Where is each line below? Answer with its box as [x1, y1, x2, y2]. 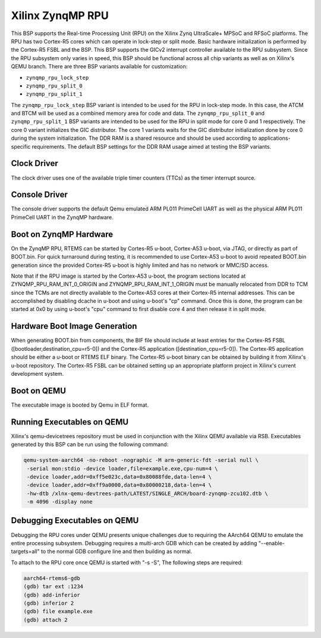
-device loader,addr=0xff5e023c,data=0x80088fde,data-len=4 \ [27, 473, 212, 480]
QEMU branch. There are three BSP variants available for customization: [11, 63, 188, 70]
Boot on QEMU [11, 385, 67, 395]
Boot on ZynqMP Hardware [11, 229, 113, 239]
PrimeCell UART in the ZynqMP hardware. [11, 213, 114, 221]
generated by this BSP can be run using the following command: [11, 441, 169, 448]
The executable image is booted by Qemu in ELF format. [11, 401, 149, 408]
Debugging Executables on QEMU [11, 516, 139, 526]
